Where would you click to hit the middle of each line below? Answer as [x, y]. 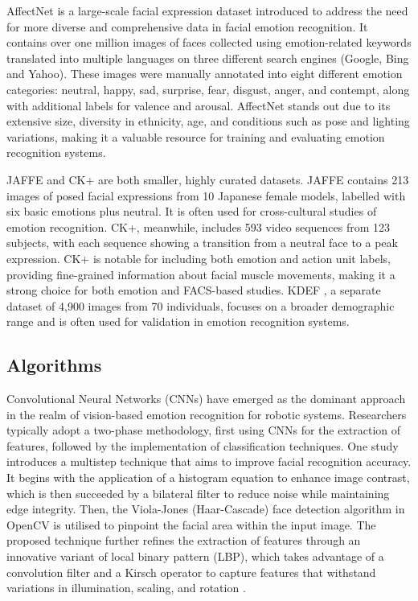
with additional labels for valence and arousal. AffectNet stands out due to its [199, 105]
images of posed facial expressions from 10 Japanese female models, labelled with [206, 195]
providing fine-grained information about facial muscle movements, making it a [201, 274]
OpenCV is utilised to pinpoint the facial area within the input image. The [191, 524]
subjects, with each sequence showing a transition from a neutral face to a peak [202, 243]
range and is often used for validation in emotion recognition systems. [178, 321]
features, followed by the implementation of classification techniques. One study [203, 445]
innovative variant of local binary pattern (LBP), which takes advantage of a [195, 556]
